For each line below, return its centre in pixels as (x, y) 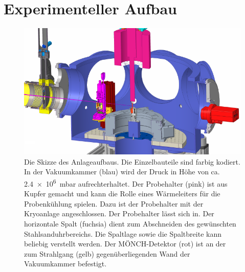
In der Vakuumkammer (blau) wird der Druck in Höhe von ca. (122, 172)
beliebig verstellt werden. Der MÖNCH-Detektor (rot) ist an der (125, 244)
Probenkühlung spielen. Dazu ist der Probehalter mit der (114, 203)
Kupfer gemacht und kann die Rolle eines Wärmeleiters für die (122, 194)
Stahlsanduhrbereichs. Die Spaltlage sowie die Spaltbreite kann (123, 233)
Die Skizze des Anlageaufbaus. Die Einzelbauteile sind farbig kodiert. (132, 161)
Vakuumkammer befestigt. (65, 264)
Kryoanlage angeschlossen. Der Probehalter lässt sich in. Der (119, 213)
